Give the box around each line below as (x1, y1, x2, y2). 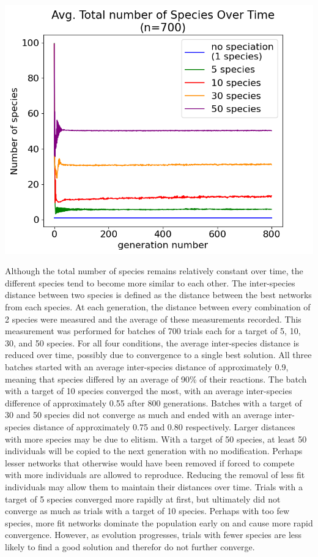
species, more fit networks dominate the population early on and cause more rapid (5, 516, 313, 529)
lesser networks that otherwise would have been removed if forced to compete (5, 456, 295, 469)
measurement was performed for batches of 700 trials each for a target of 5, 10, (5, 324, 301, 337)
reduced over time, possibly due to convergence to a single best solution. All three (5, 348, 312, 361)
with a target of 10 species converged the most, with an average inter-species (5, 384, 292, 397)
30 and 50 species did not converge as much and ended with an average (5, 408, 272, 421)
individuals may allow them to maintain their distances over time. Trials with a (5, 480, 303, 493)
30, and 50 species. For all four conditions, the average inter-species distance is (5, 336, 300, 349)
